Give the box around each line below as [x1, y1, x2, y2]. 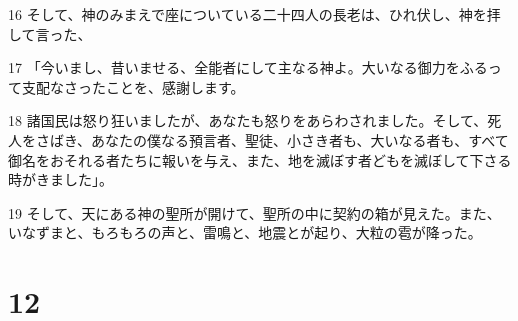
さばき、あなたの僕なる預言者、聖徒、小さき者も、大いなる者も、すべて [35, 129, 509, 150]
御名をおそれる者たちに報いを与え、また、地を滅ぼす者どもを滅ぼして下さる [8, 149, 512, 170]
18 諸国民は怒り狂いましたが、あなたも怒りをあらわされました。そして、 [8, 110, 488, 131]
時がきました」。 [8, 169, 113, 190]
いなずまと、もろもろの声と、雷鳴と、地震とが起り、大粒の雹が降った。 [8, 222, 482, 243]
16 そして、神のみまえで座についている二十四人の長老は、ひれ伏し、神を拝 [8, 4, 501, 24]
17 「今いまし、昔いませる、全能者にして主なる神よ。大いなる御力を [8, 57, 460, 78]
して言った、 [8, 23, 92, 44]
